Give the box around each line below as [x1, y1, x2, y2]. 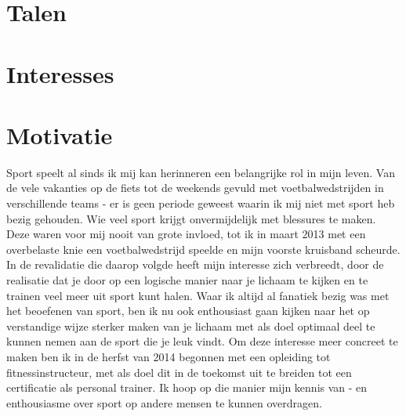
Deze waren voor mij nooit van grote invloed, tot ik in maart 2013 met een [6, 226, 366, 242]
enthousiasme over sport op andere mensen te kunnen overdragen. [6, 394, 322, 411]
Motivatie [6, 118, 113, 150]
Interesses [6, 57, 114, 89]
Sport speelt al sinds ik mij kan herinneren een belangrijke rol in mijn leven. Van [6, 164, 395, 180]
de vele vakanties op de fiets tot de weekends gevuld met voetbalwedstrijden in [6, 179, 384, 196]
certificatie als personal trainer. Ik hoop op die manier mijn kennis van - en [6, 379, 368, 396]
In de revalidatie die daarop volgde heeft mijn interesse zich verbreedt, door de [6, 256, 384, 273]
